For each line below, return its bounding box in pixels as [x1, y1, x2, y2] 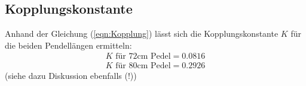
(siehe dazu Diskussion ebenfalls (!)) [5, 69, 137, 82]
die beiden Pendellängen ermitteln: [5, 39, 132, 51]
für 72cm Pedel [115, 52, 171, 61]
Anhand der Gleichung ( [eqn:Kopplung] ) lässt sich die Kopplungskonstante [5, 27, 279, 40]
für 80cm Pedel [115, 62, 171, 71]
